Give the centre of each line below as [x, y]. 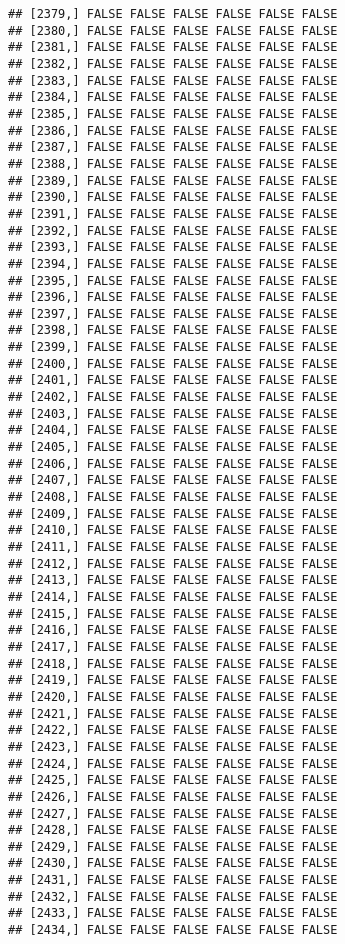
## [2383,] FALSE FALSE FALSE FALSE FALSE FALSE [173, 80]
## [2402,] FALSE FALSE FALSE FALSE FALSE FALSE [173, 397]
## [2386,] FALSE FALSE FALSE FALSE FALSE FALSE [173, 130]
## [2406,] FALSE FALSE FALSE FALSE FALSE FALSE [173, 463]
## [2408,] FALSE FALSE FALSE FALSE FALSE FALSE [173, 497]
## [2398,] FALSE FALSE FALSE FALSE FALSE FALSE [173, 330]
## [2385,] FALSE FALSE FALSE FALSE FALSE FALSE [173, 113]
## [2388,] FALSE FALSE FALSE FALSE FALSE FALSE [173, 163]
